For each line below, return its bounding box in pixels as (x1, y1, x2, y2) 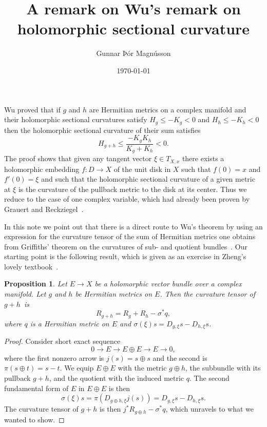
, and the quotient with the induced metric (49, 373, 184, 383)
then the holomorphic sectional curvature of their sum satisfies (4, 124, 201, 135)
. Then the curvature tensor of (160, 288, 255, 299)
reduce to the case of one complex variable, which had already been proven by (4, 193, 250, 204)
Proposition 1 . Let (4, 278, 67, 289)
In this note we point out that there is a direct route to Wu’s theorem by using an (4, 221, 263, 231)
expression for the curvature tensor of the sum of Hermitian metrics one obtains (4, 231, 256, 242)
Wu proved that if (4, 104, 61, 114)
